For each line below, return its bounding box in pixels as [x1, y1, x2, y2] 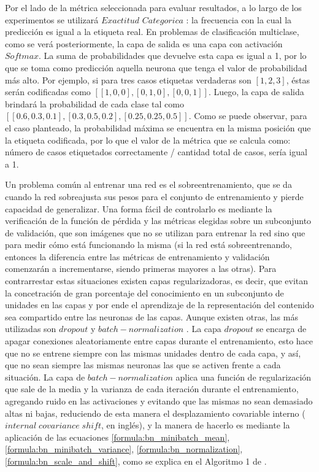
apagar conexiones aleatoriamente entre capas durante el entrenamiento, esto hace [5, 335, 313, 347]
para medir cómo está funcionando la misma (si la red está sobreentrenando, [5, 238, 293, 251]
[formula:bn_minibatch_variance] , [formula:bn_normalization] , [5, 443, 243, 455]
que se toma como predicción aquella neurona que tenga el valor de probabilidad [5, 61, 307, 74]
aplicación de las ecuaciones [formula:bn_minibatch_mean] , [5, 430, 230, 443]
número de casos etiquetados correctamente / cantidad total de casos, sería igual [5, 145, 307, 158]
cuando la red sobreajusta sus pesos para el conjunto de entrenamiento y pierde [5, 190, 304, 203]
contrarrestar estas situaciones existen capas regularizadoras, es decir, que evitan [5, 274, 309, 287]
